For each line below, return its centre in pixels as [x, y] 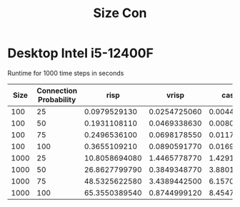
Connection [57, 91]
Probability [57, 99]
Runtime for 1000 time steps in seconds [66, 73]
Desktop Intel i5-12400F [80, 53]
